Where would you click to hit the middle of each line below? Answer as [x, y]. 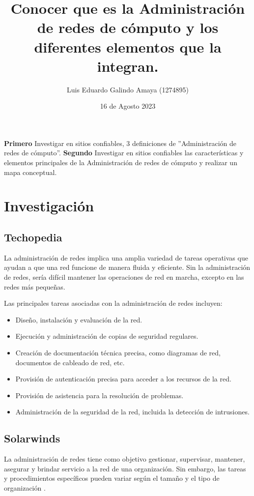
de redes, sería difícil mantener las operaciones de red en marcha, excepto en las [124, 277]
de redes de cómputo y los [128, 27]
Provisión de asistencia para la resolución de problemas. [99, 395]
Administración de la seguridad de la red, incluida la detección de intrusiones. [132, 412]
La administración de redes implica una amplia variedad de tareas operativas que [126, 257]
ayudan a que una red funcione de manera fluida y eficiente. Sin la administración [127, 267]
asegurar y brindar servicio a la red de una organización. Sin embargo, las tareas [125, 468]
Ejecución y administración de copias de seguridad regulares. [107, 336]
